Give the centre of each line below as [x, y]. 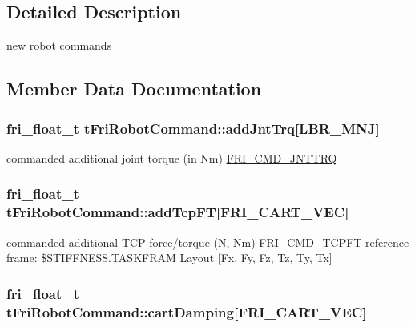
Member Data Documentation [134, 89]
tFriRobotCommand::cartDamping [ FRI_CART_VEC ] [187, 311]
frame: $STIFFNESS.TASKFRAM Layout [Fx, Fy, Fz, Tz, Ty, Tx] [169, 258]
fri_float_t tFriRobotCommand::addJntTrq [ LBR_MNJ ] [193, 128]
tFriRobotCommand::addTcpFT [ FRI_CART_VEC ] [178, 212]
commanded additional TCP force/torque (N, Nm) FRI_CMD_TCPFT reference [208, 242]
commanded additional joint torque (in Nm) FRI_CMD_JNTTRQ [172, 157]
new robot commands [59, 45]
